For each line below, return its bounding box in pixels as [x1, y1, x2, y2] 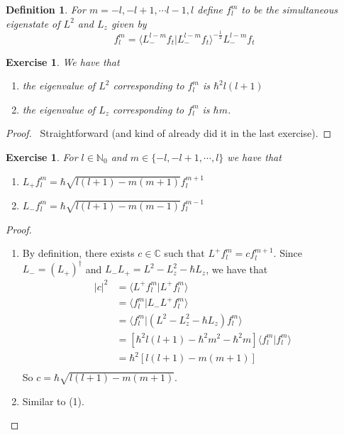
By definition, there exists [22, 246, 135, 260]
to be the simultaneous [241, 2, 338, 16]
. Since [273, 246, 303, 260]
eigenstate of [6, 16, 60, 31]
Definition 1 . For [6, 2, 86, 16]
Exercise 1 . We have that [6, 54, 120, 69]
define [197, 2, 223, 16]
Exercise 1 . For [6, 149, 78, 164]
